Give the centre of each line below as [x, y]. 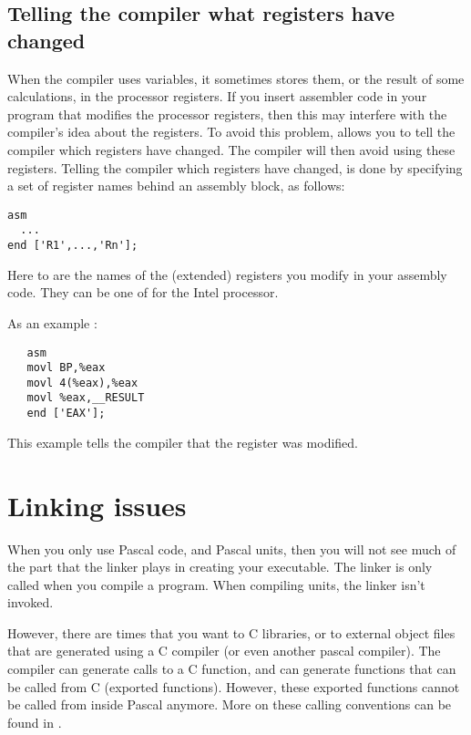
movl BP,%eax [66, 368]
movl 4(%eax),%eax [82, 383]
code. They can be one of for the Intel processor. [143, 292]
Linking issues [97, 505]
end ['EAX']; [66, 414]
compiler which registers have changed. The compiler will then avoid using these [231, 149]
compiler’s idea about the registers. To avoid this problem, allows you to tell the [231, 132]
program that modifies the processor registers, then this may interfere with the [227, 114]
